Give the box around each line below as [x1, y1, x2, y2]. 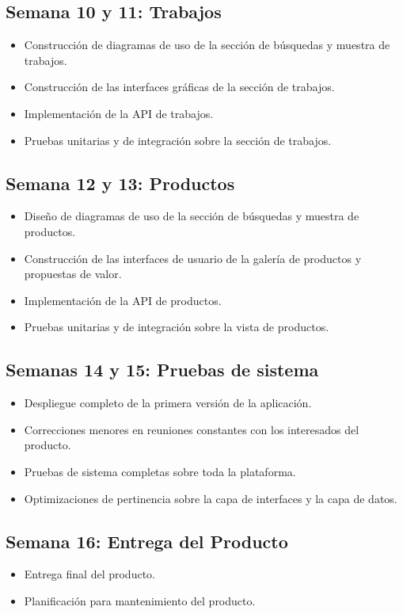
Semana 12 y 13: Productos [6, 170, 235, 195]
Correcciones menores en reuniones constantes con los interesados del [24, 421, 359, 437]
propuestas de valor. [24, 265, 122, 282]
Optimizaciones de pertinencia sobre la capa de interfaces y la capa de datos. [24, 490, 397, 506]
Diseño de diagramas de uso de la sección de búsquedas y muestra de [24, 208, 359, 224]
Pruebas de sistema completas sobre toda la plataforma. [24, 463, 296, 479]
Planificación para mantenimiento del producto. [24, 592, 256, 608]
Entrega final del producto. [24, 566, 155, 582]
